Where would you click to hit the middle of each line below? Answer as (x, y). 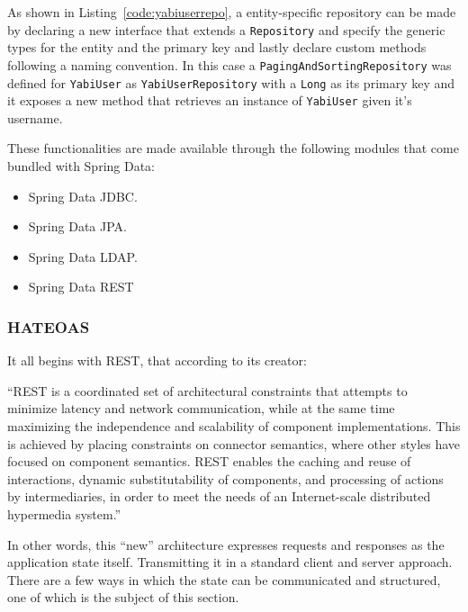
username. (35, 117)
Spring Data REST (81, 287)
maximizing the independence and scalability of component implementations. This (234, 425)
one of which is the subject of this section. (123, 597)
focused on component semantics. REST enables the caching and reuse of (209, 461)
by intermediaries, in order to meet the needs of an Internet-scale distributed (219, 496)
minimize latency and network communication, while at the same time (201, 408)
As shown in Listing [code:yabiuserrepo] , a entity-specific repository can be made (232, 12)
